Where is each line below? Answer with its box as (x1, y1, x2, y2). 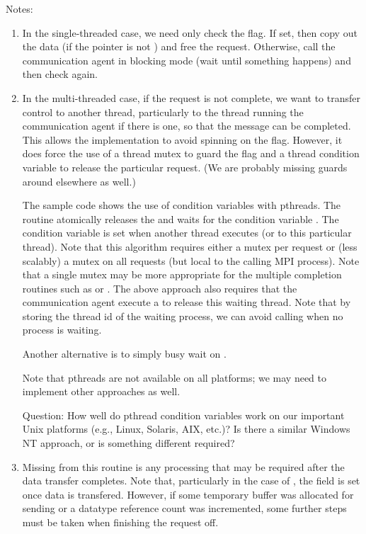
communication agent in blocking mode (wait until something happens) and (22, 52, 351, 67)
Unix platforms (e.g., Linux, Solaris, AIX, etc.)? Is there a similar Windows (22, 421, 350, 436)
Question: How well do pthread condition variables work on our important (22, 407, 345, 422)
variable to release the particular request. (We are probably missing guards (22, 159, 348, 174)
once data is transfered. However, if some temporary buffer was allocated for (22, 487, 354, 501)
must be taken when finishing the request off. (22, 515, 219, 529)
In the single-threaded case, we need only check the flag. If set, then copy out (22, 25, 358, 40)
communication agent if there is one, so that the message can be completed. (22, 118, 351, 133)
